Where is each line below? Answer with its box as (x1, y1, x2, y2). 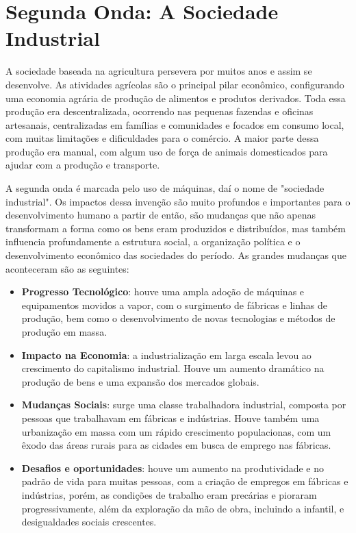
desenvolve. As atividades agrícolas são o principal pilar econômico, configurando (5, 77, 344, 91)
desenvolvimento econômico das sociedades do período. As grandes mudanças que (5, 248, 346, 262)
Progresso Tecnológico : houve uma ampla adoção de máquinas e (21, 284, 305, 299)
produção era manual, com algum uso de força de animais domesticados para (5, 144, 328, 158)
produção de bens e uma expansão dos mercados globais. (21, 374, 259, 388)
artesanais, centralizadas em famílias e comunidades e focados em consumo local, (5, 117, 344, 132)
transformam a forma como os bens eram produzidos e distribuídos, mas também (5, 221, 346, 235)
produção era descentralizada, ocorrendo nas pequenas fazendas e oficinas (5, 104, 314, 119)
